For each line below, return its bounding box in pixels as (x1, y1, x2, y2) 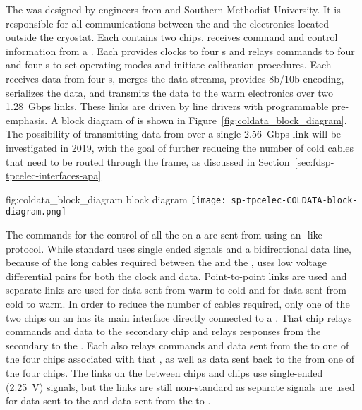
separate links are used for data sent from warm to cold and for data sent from (6, 282, 346, 297)
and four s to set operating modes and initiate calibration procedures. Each (6, 57, 332, 72)
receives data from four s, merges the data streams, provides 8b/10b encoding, (6, 71, 344, 85)
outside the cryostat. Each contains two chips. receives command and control (6, 30, 338, 44)
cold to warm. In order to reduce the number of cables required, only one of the (6, 296, 350, 310)
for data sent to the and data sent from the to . (6, 393, 211, 408)
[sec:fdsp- (294, 154, 334, 169)
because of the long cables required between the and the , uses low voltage (6, 255, 327, 270)
